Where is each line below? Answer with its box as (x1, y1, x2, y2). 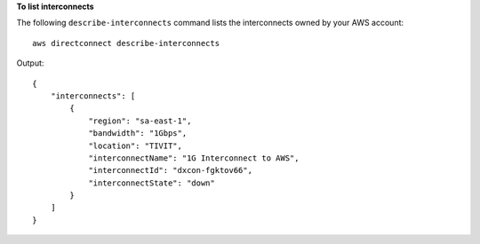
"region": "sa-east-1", (88, 115, 192, 126)
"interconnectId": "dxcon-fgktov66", (88, 165, 253, 176)
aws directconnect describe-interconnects (32, 38, 220, 48)
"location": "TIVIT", (88, 140, 182, 151)
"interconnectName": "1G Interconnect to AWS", (88, 153, 300, 163)
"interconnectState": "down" (88, 177, 215, 188)
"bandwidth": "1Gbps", (88, 129, 188, 138)
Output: (16, 58, 44, 68)
